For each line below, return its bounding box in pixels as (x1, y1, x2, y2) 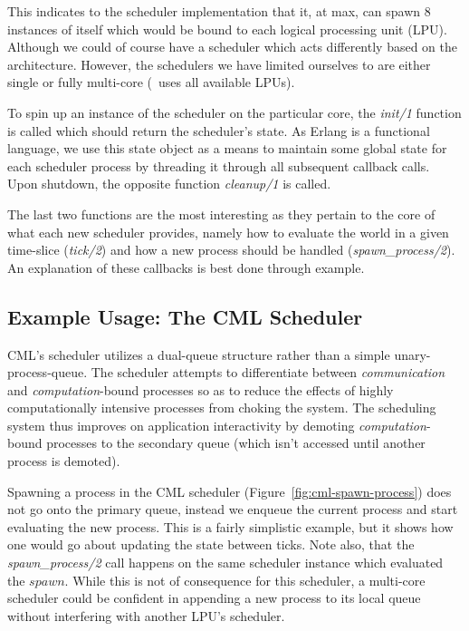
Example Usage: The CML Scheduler (7, 302, 363, 330)
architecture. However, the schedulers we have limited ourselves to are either (7, 54, 431, 73)
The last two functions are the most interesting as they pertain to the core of (7, 204, 435, 223)
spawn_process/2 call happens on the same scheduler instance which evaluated (7, 553, 444, 572)
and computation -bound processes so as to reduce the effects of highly (7, 380, 394, 399)
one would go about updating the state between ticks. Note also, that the (7, 535, 415, 554)
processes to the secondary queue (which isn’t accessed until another (46, 433, 426, 452)
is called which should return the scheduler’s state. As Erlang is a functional (7, 121, 430, 140)
